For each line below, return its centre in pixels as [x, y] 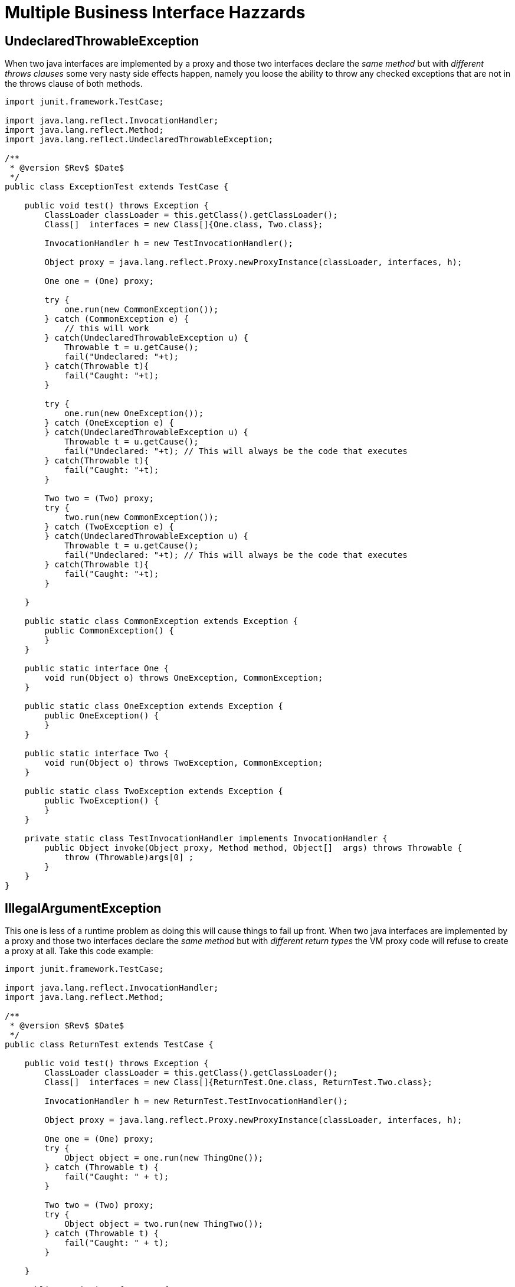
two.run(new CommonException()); [142, 517]
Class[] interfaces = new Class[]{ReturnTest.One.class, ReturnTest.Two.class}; [238, 1082]
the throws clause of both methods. [74, 84]
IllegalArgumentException [83, 908]
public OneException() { [102, 716]
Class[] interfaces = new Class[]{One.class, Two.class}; [184, 225]
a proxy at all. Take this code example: [79, 951]
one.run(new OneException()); [134, 414]
